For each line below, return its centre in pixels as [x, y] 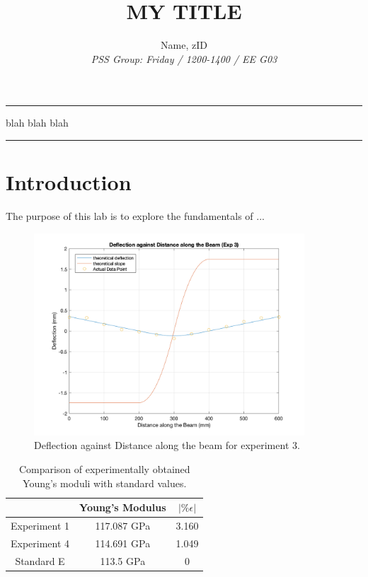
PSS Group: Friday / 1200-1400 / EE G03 [184, 58]
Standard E [40, 560]
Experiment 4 [40, 543]
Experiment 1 [40, 526]
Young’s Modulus [123, 507]
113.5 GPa [123, 560]
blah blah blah [37, 123]
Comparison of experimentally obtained [104, 469]
